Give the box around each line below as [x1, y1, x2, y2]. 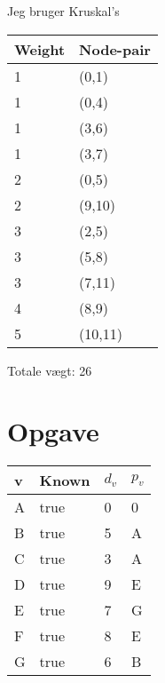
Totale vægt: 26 [7, 361, 92, 379]
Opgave [7, 413, 99, 449]
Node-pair [79, 38, 151, 60]
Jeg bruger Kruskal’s [7, 2, 120, 20]
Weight [14, 38, 66, 60]
